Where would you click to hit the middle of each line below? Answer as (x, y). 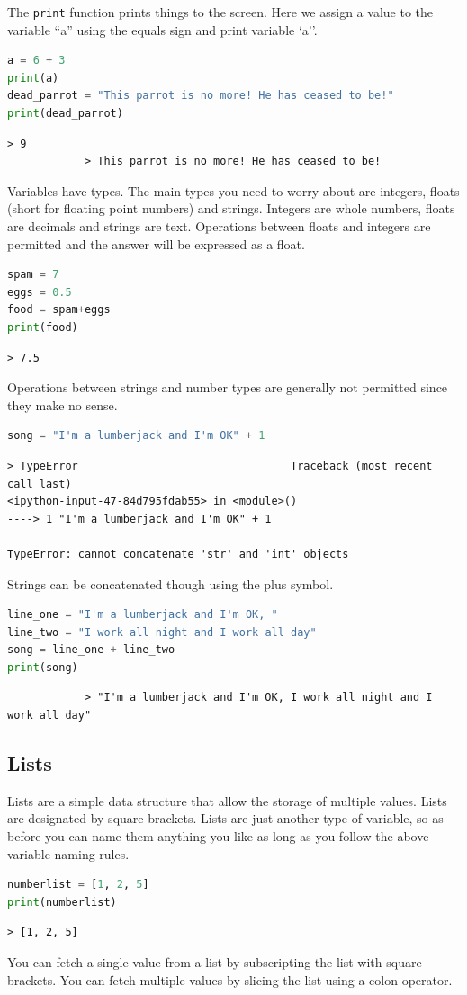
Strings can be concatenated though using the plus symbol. (171, 583)
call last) (40, 484)
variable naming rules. (68, 853)
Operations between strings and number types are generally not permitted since (228, 387)
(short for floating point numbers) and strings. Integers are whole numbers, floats (231, 208)
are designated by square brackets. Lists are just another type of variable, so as (225, 818)
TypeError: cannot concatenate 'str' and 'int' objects (178, 554)
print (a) (33, 78)
